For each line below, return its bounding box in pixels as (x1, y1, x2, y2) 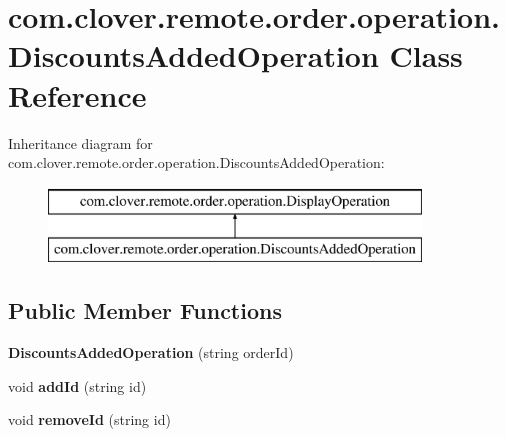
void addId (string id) (8, 375, 147, 396)
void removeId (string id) (8, 409, 171, 430)
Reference (8, 74, 147, 115)
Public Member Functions (8, 295, 282, 326)
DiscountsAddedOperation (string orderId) (8, 342, 294, 363)
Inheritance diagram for (8, 132, 153, 153)
